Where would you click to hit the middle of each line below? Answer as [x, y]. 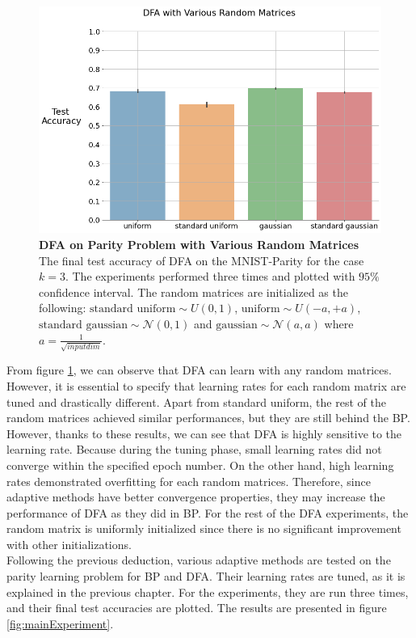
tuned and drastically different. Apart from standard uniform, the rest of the [196, 401]
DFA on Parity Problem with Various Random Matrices [199, 245]
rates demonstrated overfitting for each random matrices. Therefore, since [189, 481]
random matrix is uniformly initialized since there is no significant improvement [204, 528]
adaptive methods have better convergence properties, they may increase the [196, 497]
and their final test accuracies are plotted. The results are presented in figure [197, 608]
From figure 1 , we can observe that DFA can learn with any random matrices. [199, 370]
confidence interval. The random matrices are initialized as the [193, 292]
